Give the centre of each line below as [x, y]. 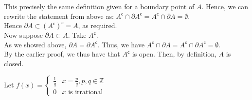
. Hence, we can [225, 6]
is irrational [86, 92]
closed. [14, 63]
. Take [77, 35]
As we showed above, [35, 44]
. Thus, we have [121, 44]
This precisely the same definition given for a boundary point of [99, 6]
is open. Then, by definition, [174, 54]
